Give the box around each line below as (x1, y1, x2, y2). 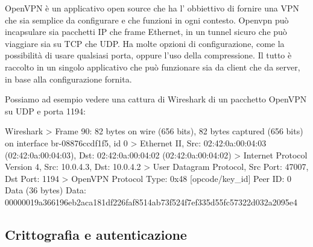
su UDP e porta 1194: (5, 104, 86, 117)
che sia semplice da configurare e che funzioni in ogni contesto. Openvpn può (5, 13, 289, 26)
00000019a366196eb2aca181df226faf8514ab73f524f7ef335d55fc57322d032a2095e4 (5, 195, 297, 208)
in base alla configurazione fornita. (5, 72, 132, 85)
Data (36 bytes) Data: (5, 184, 87, 196)
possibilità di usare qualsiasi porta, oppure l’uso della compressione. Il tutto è (5, 49, 292, 61)
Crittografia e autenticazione (5, 225, 187, 243)
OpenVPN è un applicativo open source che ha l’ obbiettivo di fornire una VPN (5, 2, 299, 14)
